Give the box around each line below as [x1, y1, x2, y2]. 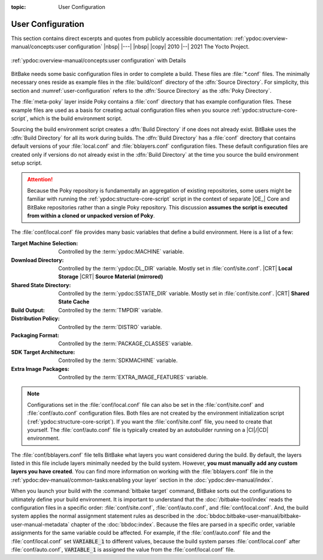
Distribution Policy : [11, 315, 60, 322]
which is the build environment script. [29, 115, 123, 122]
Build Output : [11, 306, 45, 314]
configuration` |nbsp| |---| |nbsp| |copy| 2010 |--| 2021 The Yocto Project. [68, 43, 250, 50]
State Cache [58, 298, 90, 305]
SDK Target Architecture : [11, 348, 75, 355]
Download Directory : [11, 256, 64, 263]
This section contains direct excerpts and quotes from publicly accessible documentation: [11, 35, 233, 42]
